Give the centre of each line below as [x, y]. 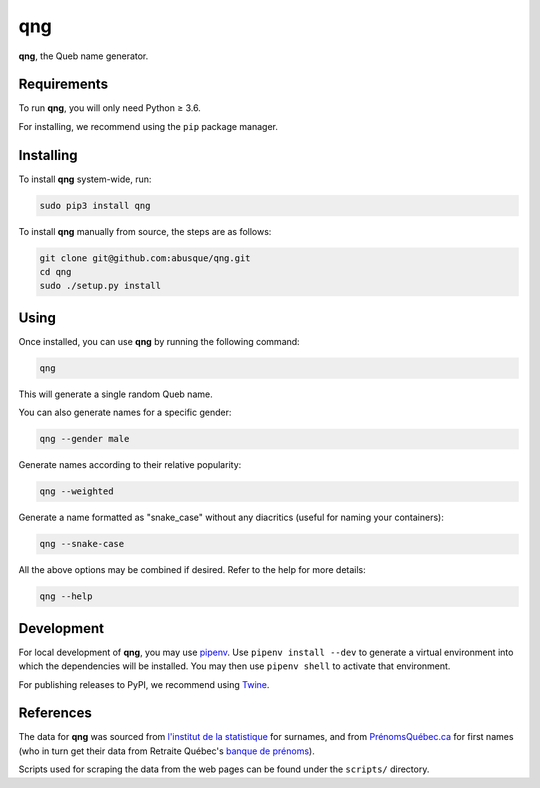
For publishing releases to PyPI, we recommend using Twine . [144, 684]
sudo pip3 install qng [95, 205]
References [55, 713]
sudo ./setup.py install [100, 286]
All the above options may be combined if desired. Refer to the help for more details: [192, 570]
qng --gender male [84, 439]
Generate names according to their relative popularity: [130, 465]
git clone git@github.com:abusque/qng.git [145, 258]
